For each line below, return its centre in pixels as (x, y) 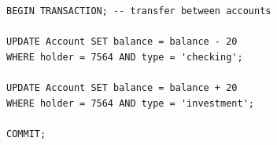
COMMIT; (26, 134)
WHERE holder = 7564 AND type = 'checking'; (125, 57)
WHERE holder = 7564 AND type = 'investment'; (130, 103)
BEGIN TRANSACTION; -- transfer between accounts (139, 11)
